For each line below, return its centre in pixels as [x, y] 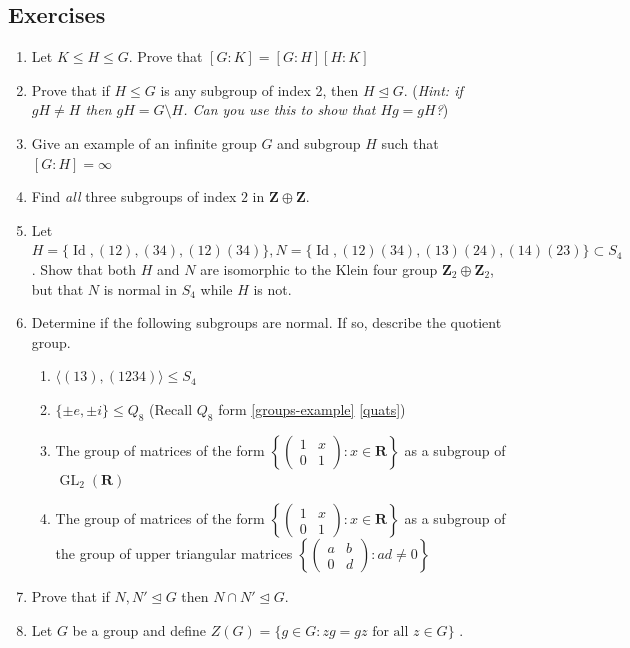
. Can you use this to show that [279, 109]
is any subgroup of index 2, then [259, 89]
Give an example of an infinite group [144, 142]
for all [390, 631]
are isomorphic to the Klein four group [319, 268]
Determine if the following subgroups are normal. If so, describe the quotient [266, 322]
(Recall [171, 408]
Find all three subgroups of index [134, 196]
